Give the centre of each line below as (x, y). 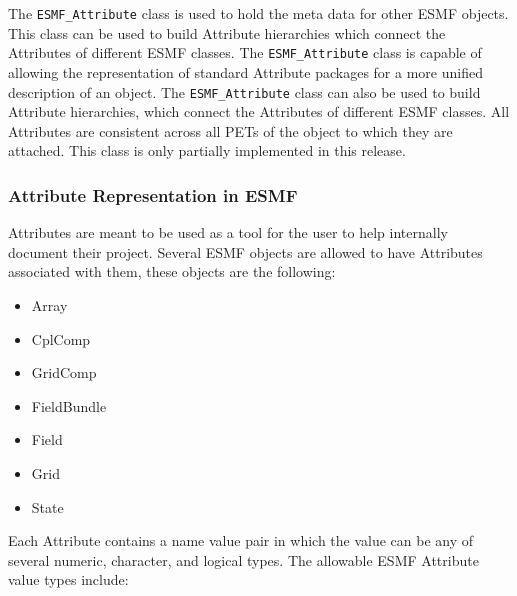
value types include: (68, 579)
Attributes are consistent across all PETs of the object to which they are (230, 130)
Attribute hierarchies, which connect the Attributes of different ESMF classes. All (259, 111)
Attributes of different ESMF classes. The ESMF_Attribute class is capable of (245, 52)
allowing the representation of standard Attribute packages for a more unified (245, 71)
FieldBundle (69, 405)
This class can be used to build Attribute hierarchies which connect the (227, 32)
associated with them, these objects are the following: (172, 271)
